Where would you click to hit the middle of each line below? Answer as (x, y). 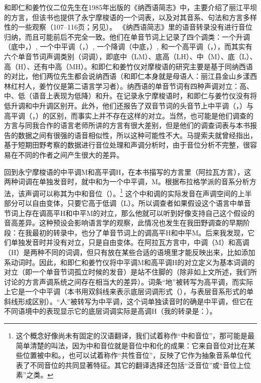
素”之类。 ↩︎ (35, 375)
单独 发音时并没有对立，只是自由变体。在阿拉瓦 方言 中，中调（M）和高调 (130, 242)
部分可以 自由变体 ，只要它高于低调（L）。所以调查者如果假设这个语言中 (120, 203)
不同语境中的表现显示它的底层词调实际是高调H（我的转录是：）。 (110, 311)
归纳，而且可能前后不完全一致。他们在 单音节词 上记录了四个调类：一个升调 (127, 36)
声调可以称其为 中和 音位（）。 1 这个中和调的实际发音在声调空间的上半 (138, 192)
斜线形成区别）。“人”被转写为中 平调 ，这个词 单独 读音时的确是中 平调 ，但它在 (129, 301)
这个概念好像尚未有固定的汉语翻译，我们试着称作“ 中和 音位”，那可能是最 (135, 336)
